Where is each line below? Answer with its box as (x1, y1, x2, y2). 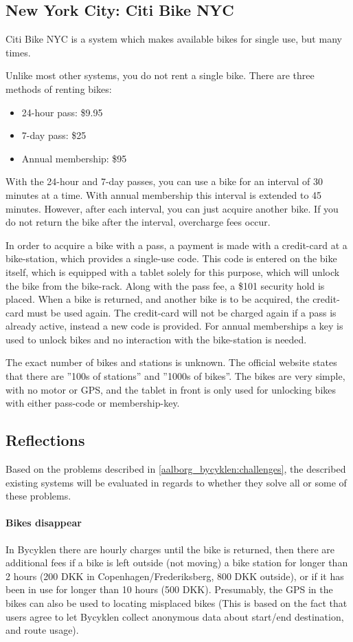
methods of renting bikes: (5, 81, 112, 96)
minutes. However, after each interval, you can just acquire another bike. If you (5, 201, 339, 215)
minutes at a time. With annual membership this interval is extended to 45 (5, 187, 322, 202)
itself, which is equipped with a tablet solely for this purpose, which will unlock (5, 264, 340, 279)
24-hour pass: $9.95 (21, 105, 103, 119)
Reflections (5, 429, 85, 451)
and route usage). (5, 623, 79, 637)
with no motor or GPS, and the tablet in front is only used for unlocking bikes (5, 382, 337, 396)
